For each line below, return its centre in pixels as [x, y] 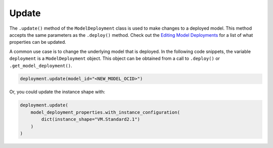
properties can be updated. [38, 42]
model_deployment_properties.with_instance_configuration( [105, 112]
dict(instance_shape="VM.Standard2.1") [90, 119]
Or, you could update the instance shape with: [57, 92]
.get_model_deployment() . [41, 65]
